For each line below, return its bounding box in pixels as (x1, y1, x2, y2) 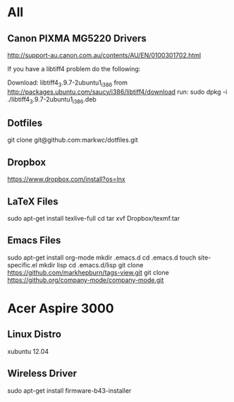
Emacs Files (7, 234, 61, 247)
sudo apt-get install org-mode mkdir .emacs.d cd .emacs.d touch (7, 253, 197, 262)
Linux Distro (7, 329, 62, 341)
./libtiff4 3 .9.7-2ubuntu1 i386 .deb (7, 95, 97, 105)
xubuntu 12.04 (7, 347, 49, 355)
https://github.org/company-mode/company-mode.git (7, 276, 164, 284)
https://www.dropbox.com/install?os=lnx (7, 175, 125, 183)
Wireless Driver (7, 367, 78, 379)
